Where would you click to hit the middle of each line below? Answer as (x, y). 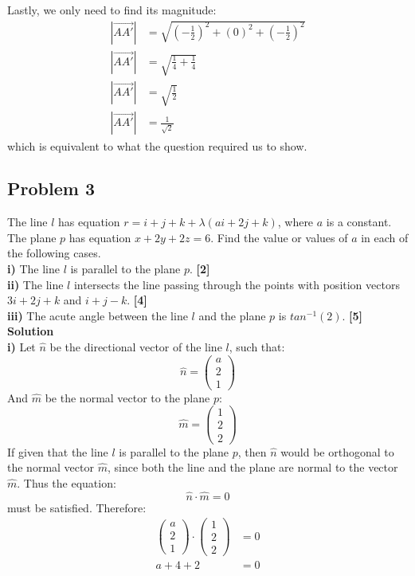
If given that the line (58, 451)
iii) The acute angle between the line (98, 315)
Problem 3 (51, 188)
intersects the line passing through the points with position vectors (237, 284)
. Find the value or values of (279, 237)
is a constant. (359, 222)
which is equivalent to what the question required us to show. (157, 145)
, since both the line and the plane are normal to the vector (253, 467)
